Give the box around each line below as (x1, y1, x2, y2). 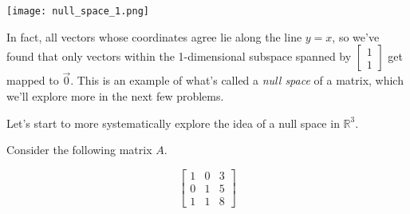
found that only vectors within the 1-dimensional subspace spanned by (6, 48, 352, 65)
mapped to (6, 72, 59, 89)
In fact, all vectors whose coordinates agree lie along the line (6, 28, 302, 45)
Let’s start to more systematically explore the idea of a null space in (6, 114, 340, 131)
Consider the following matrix (6, 141, 152, 158)
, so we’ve (332, 28, 380, 45)
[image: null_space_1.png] (6, 6, 149, 17)
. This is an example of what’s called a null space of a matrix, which (70, 72, 404, 89)
